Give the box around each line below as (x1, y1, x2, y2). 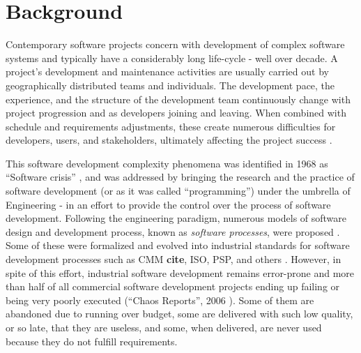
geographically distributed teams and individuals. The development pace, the (6, 77, 335, 92)
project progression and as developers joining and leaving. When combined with (6, 105, 346, 120)
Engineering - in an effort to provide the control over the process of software (6, 197, 331, 211)
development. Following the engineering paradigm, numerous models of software (6, 211, 347, 225)
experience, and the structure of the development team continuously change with (6, 91, 351, 106)
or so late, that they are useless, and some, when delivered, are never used (6, 320, 322, 334)
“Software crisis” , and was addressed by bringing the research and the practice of (6, 170, 355, 184)
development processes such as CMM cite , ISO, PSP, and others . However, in (6, 252, 341, 266)
